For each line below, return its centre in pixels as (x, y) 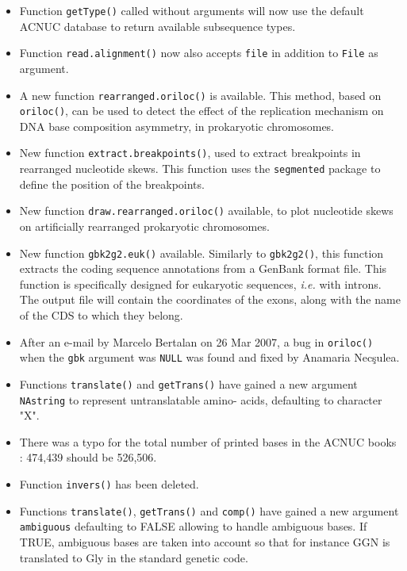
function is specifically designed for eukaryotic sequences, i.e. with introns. (200, 284)
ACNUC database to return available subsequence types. (157, 26)
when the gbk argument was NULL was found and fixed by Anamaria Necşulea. (209, 357)
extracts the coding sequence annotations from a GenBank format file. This (203, 268)
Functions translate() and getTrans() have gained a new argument (188, 383)
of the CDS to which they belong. (101, 315)
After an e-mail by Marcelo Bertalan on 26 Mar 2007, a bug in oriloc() (196, 341)
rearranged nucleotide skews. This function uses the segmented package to (200, 169)
